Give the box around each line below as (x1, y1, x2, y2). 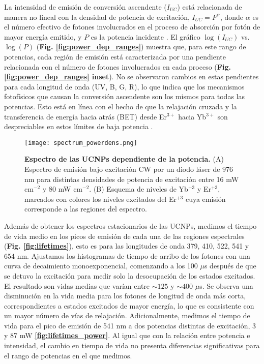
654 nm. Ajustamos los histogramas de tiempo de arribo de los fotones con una (4, 250, 251, 261)
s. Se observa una (199, 280, 253, 291)
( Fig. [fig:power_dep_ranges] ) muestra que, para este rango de (36, 41, 246, 52)
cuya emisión (185, 193, 226, 204)
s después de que (204, 260, 256, 271)
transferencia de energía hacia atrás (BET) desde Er (4, 111, 167, 122)
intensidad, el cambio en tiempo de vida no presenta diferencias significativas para (4, 340, 260, 351)
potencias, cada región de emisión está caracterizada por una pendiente (4, 51, 226, 62)
